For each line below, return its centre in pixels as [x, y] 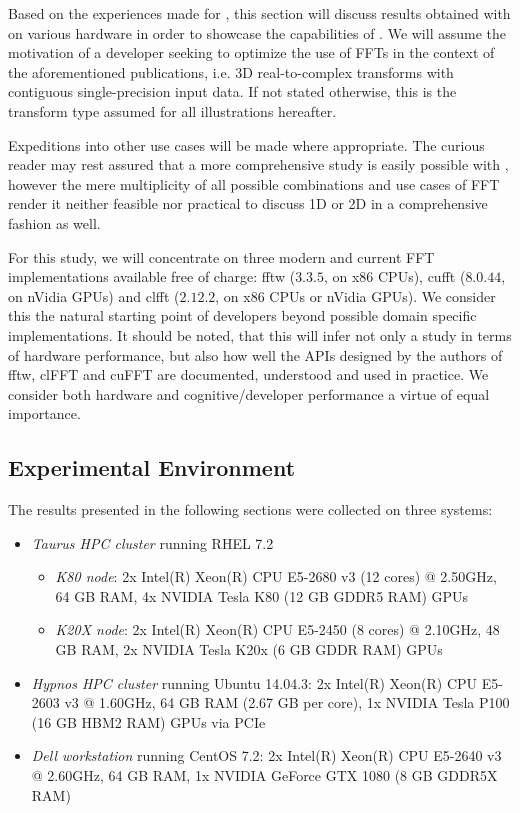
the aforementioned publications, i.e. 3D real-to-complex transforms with [231, 71]
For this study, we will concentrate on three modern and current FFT [221, 256]
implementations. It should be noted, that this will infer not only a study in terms [260, 334]
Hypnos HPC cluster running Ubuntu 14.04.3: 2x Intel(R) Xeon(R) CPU [254, 682]
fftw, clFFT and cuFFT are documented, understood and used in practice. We [248, 374]
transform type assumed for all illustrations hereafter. [172, 110]
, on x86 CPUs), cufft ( [394, 276]
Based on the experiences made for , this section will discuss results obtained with [259, 13]
